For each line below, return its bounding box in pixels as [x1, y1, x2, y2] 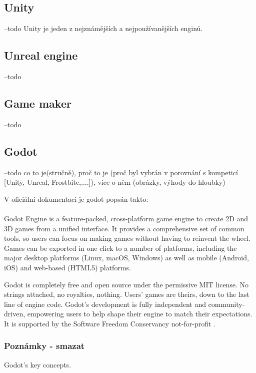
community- [208, 298, 245, 309]
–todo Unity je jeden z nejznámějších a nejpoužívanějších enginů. [4, 23, 203, 34]
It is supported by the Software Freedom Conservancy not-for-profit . [4, 318, 216, 328]
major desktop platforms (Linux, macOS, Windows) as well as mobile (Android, [4, 252, 249, 263]
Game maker [4, 95, 71, 111]
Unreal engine [4, 48, 78, 63]
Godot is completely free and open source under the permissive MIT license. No [4, 279, 249, 289]
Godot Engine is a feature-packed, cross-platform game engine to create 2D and [4, 213, 248, 223]
